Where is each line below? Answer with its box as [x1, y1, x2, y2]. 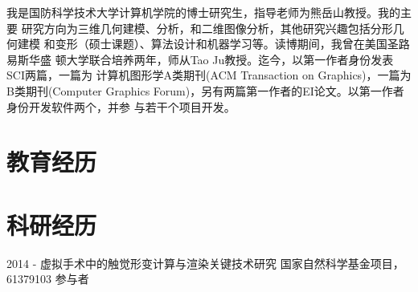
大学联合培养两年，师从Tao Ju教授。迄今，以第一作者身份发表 [66, 51, 394, 67]
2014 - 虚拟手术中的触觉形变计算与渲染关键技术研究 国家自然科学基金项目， [6, 254, 404, 271]
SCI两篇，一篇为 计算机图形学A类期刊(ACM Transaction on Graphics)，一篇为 [6, 67, 412, 83]
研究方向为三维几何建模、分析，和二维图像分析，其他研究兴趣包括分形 [21, 19, 393, 36]
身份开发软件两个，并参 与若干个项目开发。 [6, 98, 236, 115]
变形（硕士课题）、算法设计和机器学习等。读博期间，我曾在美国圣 [55, 35, 399, 52]
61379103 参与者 [6, 270, 89, 287]
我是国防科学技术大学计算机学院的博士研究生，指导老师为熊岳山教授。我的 [6, 4, 400, 20]
